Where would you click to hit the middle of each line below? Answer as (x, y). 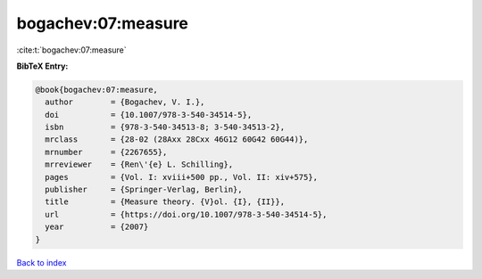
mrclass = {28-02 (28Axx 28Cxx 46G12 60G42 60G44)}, (177, 139)
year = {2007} (97, 227)
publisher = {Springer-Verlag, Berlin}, (144, 190)
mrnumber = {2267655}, (106, 152)
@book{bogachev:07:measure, (96, 90)
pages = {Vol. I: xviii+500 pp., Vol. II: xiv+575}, (182, 177)
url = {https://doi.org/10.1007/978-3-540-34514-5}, (186, 214)
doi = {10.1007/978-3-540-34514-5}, (149, 115)
